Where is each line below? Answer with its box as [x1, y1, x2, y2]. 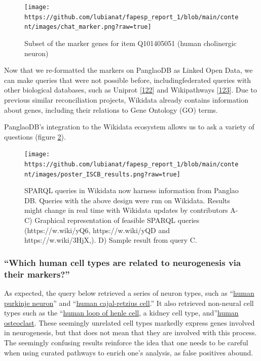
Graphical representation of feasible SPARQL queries [34, 215, 200, 225]
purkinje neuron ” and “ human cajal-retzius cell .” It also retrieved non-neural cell [4, 297, 254, 308]
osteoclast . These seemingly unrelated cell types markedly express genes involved [4, 317, 255, 328]
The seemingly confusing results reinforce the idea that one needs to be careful [4, 337, 248, 347]
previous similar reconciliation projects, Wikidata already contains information [4, 94, 249, 105]
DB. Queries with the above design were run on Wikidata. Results [24, 195, 230, 205]
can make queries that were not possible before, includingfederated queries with [4, 74, 251, 85]
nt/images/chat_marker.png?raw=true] [24, 23, 152, 31]
